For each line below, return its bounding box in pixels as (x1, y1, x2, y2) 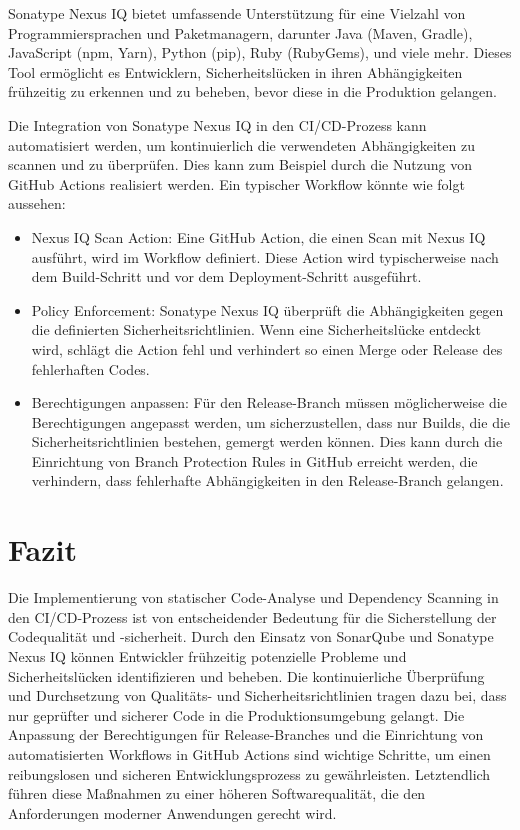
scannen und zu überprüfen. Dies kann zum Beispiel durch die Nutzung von (8, 154, 472, 175)
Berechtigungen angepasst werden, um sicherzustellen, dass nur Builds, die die (31, 411, 511, 432)
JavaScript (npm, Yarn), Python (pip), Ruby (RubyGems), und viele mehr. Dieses (8, 42, 512, 63)
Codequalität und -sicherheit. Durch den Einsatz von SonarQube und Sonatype (8, 626, 494, 647)
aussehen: (8, 193, 66, 214)
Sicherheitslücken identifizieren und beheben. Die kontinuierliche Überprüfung (8, 665, 485, 686)
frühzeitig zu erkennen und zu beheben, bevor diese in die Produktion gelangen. (8, 81, 497, 102)
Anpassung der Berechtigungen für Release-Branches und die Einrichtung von (8, 724, 484, 745)
